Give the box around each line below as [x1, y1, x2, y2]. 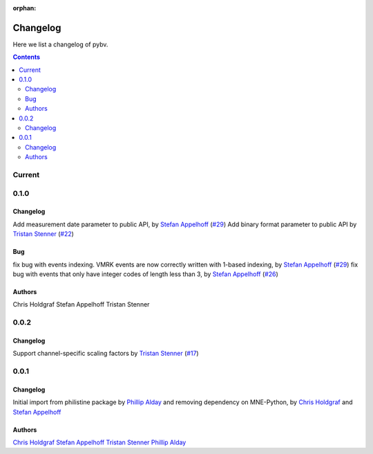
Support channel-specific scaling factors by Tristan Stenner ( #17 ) [12, 349, 200, 358]
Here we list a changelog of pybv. [12, 40, 108, 48]
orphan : [12, 4, 37, 12]
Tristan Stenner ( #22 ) [12, 230, 74, 238]
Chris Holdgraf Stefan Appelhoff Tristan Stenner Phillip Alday [12, 438, 186, 446]
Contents [12, 53, 41, 62]
